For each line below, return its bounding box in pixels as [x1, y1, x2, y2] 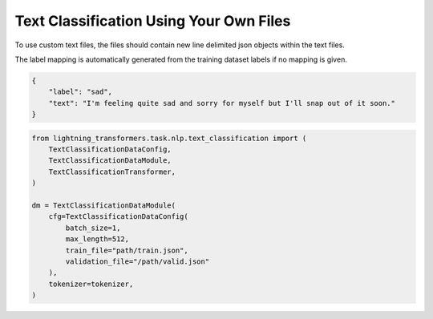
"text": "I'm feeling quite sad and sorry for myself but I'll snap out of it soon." [48, 99, 396, 107]
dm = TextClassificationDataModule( [31, 201, 176, 210]
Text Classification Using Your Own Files [14, 12, 291, 30]
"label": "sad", [48, 87, 112, 96]
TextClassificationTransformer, [48, 167, 176, 176]
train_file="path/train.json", [65, 245, 188, 255]
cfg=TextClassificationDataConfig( [48, 212, 188, 221]
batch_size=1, [65, 223, 121, 232]
